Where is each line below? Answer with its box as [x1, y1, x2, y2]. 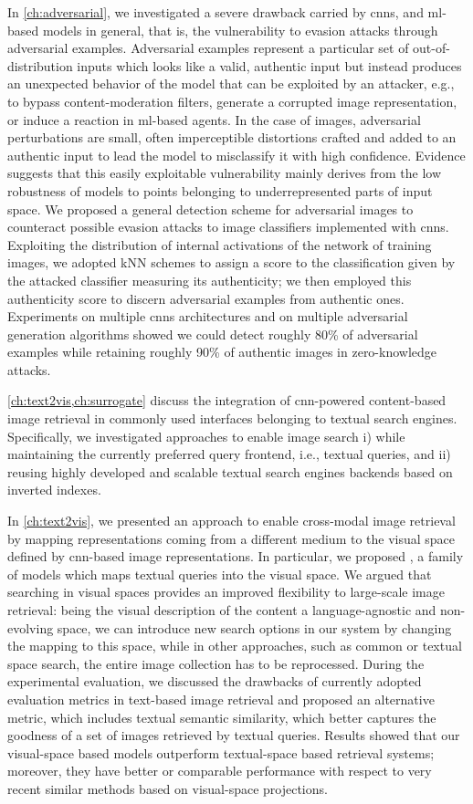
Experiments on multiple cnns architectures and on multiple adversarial [7, 307, 408, 326]
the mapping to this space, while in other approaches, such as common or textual [7, 636, 462, 655]
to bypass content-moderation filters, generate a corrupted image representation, [7, 91, 457, 110]
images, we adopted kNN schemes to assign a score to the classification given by [7, 253, 456, 272]
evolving [7, 618, 54, 637]
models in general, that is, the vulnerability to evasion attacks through [42, 20, 438, 39]
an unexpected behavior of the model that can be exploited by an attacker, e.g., [7, 74, 455, 93]
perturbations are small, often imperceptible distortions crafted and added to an [7, 128, 457, 147]
